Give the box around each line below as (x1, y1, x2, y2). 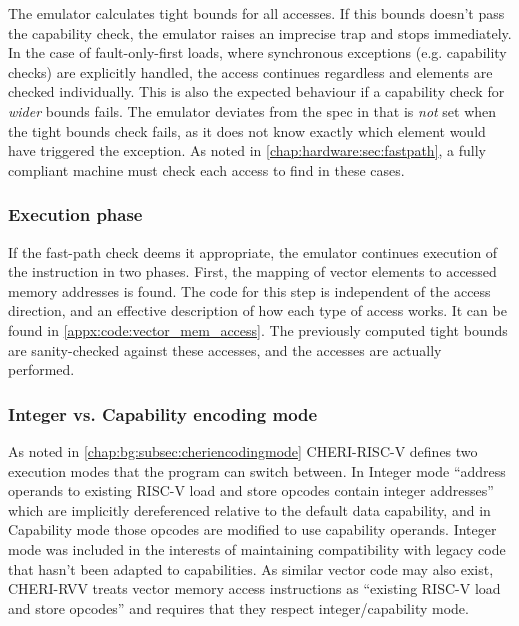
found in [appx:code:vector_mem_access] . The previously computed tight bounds (8, 319, 508, 340)
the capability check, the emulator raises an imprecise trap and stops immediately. (8, 22, 512, 43)
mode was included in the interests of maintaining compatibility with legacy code (8, 538, 506, 559)
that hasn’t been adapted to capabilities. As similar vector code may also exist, (8, 558, 494, 579)
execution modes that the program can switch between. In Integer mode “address (8, 460, 506, 481)
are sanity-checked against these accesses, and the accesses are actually (8, 339, 442, 360)
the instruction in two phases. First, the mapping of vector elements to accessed (8, 261, 497, 282)
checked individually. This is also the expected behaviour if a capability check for (8, 81, 505, 102)
